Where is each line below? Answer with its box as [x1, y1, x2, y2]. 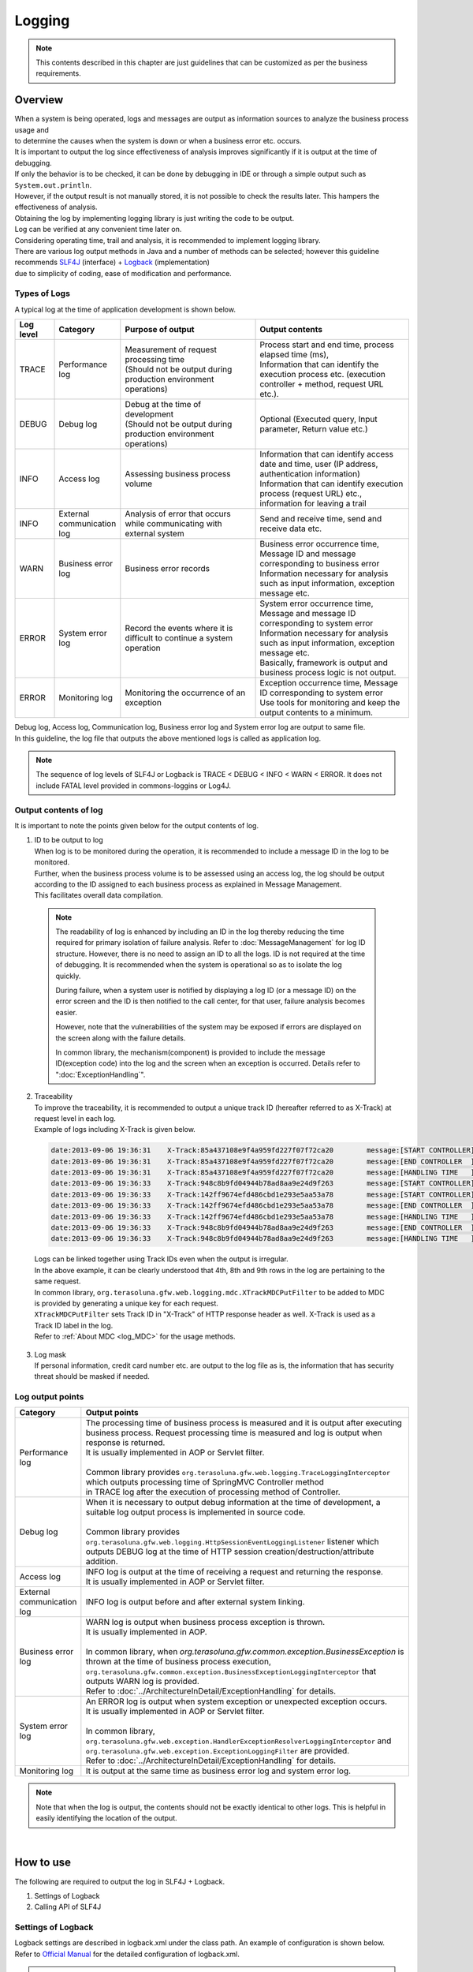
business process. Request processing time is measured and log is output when [85, 1428, 382, 1439]
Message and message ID [259, 608, 356, 619]
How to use [14, 1856, 71, 1869]
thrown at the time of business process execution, [85, 1656, 272, 1668]
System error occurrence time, [259, 598, 374, 609]
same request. [34, 1276, 81, 1286]
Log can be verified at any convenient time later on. [14, 225, 182, 234]
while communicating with [125, 518, 222, 529]
